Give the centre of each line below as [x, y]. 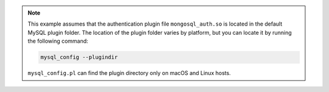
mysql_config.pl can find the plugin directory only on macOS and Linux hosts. [129, 73]
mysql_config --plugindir [79, 57]
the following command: [58, 41]
